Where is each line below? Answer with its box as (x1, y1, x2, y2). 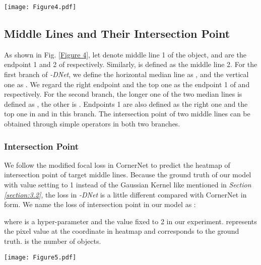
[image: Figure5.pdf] (4, 253, 77, 261)
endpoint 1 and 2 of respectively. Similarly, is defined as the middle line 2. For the (4, 59, 257, 70)
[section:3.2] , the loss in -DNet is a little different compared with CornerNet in (4, 189, 247, 200)
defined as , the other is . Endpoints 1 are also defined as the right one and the (4, 98, 248, 109)
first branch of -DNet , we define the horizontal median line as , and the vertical (4, 69, 249, 80)
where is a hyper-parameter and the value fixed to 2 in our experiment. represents (4, 216, 257, 226)
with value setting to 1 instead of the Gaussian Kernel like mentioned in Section (4, 179, 251, 190)
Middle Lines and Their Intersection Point (4, 26, 230, 41)
